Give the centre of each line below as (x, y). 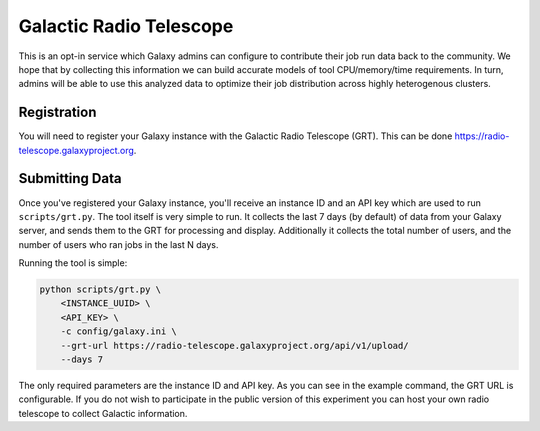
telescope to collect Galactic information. (103, 413)
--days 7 (82, 359)
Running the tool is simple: (73, 263)
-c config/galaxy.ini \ (118, 331)
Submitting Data (70, 178)
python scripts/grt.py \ (100, 289)
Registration (57, 112)
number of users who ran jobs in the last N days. (118, 244)
